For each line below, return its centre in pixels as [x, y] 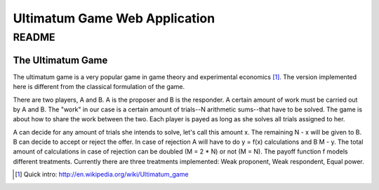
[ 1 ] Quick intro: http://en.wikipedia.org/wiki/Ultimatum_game [102, 175]
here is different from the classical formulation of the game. [99, 87]
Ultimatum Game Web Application [114, 18]
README [34, 37]
